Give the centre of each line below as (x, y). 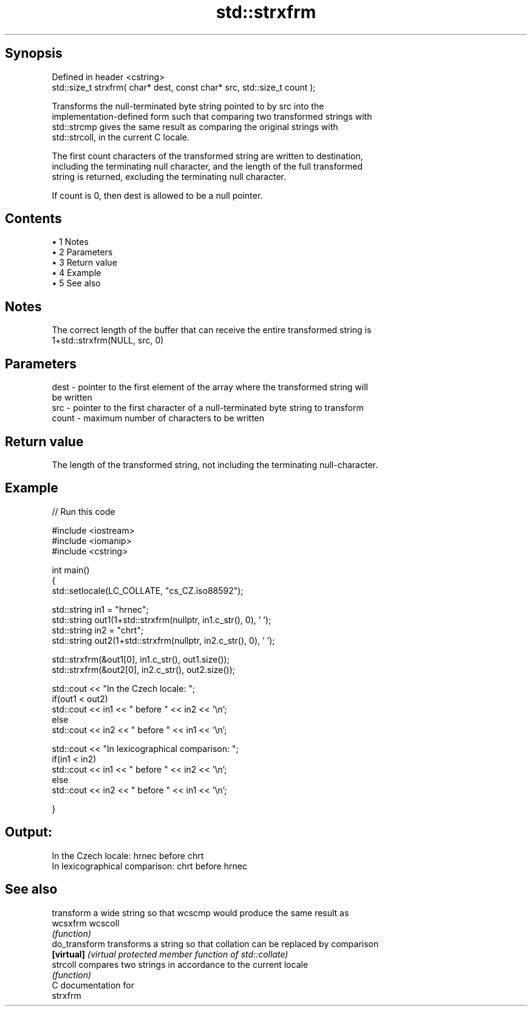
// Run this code (84, 511)
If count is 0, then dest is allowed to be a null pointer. (157, 195)
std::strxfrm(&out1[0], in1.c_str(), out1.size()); (141, 659)
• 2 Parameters (82, 252)
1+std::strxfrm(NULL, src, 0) (108, 340)
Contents (33, 219)
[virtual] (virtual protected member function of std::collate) (170, 954)
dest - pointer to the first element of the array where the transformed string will (210, 387)
